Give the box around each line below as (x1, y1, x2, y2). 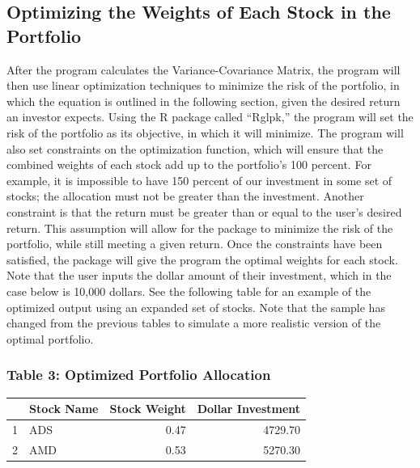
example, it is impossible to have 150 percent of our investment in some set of (6, 171, 392, 188)
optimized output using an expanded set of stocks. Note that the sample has (6, 298, 385, 315)
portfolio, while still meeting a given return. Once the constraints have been (6, 235, 383, 252)
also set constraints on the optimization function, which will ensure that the (6, 140, 384, 157)
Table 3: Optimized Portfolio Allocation (6, 365, 271, 385)
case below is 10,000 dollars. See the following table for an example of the (6, 282, 371, 299)
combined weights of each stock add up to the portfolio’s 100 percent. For (6, 156, 371, 173)
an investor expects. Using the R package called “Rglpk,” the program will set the (6, 108, 414, 125)
